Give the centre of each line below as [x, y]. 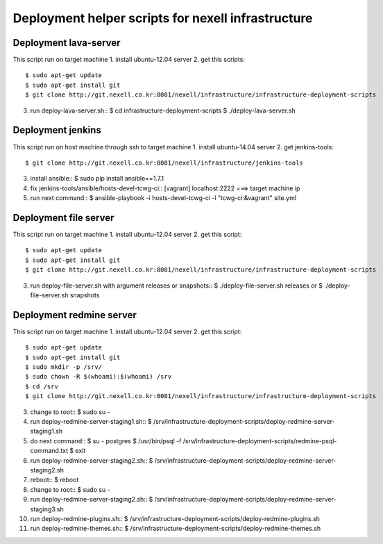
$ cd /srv [42, 386]
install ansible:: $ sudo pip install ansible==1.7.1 [97, 179]
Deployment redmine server [75, 315]
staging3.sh [47, 509]
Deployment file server [63, 218]
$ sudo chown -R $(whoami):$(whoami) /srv [99, 377]
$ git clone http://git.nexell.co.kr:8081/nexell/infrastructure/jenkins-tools [164, 163]
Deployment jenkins [57, 130]
